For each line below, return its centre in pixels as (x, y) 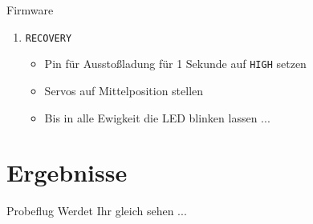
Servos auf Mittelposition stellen (124, 90)
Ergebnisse (67, 172)
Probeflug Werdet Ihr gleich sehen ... (97, 211)
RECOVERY (49, 38)
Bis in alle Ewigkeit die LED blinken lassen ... (157, 117)
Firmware (30, 10)
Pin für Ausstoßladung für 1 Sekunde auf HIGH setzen (175, 64)
